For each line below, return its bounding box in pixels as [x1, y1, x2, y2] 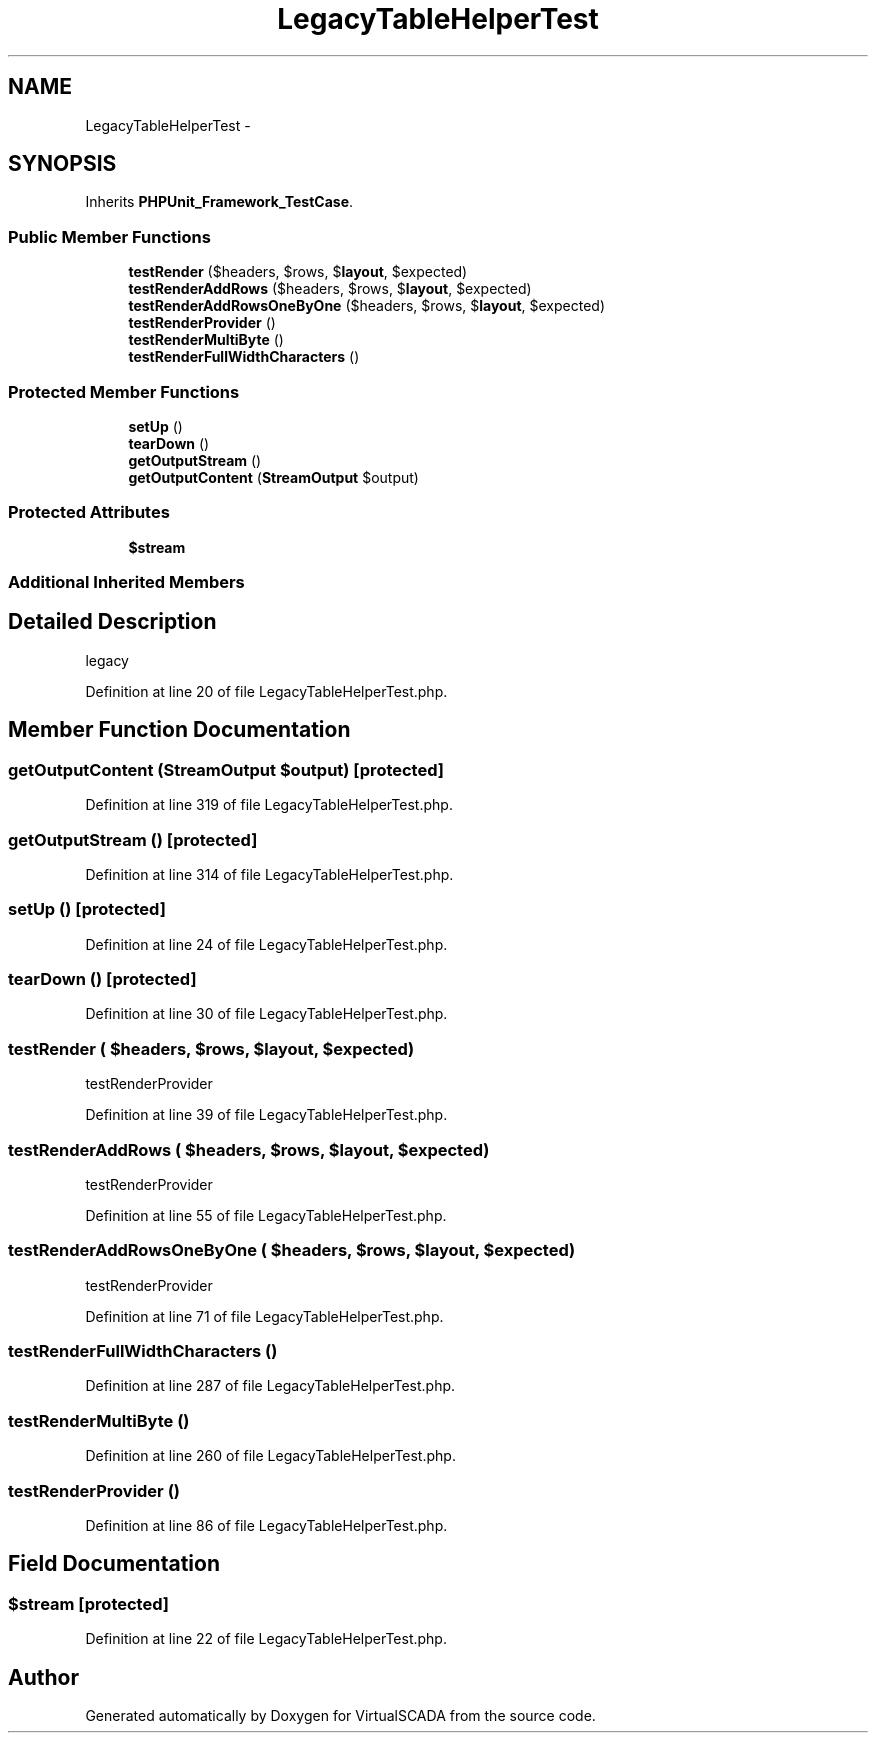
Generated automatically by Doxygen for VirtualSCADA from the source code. [85, 1706, 596, 1724]
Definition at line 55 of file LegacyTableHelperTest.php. [85, 1206, 447, 1224]
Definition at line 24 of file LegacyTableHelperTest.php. [85, 935, 448, 953]
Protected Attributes [8, 502, 170, 523]
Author [8, 1664, 79, 1690]
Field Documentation [8, 1551, 220, 1577]
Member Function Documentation [8, 717, 351, 743]
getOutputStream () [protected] [8, 829, 258, 850]
